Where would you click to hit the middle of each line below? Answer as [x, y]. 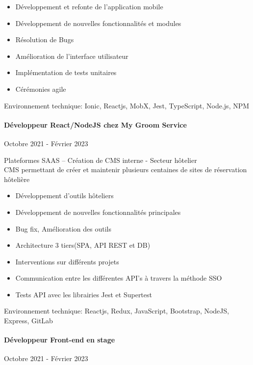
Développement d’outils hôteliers [64, 196]
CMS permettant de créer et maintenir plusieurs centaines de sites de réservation [126, 169]
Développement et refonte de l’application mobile [89, 6]
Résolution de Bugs [45, 39]
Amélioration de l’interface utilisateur [72, 56]
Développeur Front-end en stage [60, 340]
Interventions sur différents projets [67, 261]
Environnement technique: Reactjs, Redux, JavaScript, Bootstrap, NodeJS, [117, 311]
